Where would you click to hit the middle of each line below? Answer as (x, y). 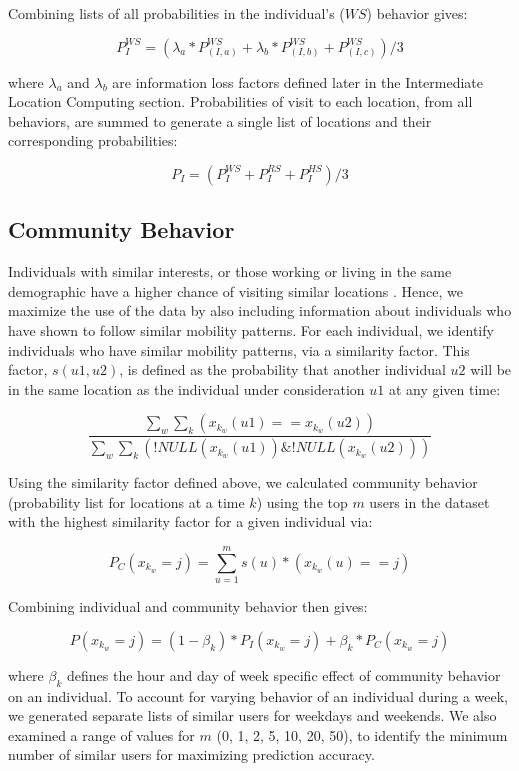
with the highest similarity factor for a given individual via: (190, 521)
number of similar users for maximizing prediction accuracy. (191, 754)
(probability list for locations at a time (126, 501)
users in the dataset (429, 501)
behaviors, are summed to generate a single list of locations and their (220, 120)
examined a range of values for (101, 734)
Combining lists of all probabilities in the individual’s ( (176, 13)
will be (491, 369)
